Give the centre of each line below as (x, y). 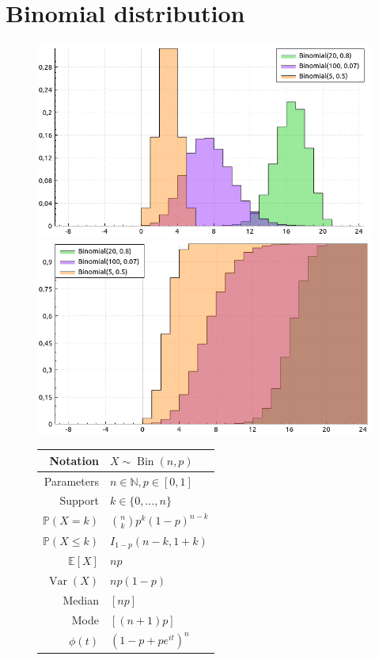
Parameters (71, 481)
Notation (74, 460)
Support (79, 500)
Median (81, 599)
